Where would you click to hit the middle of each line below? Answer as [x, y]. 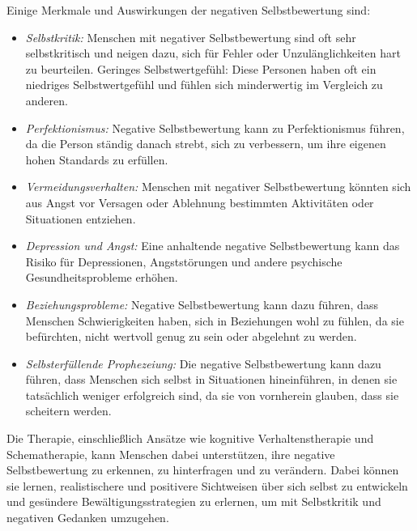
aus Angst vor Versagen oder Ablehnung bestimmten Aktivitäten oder [200, 202]
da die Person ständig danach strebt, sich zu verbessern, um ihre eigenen [206, 144]
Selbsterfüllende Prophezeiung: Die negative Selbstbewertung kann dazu [203, 363]
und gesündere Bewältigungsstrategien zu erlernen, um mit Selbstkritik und [194, 501]
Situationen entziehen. [81, 218]
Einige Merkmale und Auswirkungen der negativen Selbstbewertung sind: [189, 10]
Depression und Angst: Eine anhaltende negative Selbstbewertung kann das [213, 246]
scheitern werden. [68, 411]
